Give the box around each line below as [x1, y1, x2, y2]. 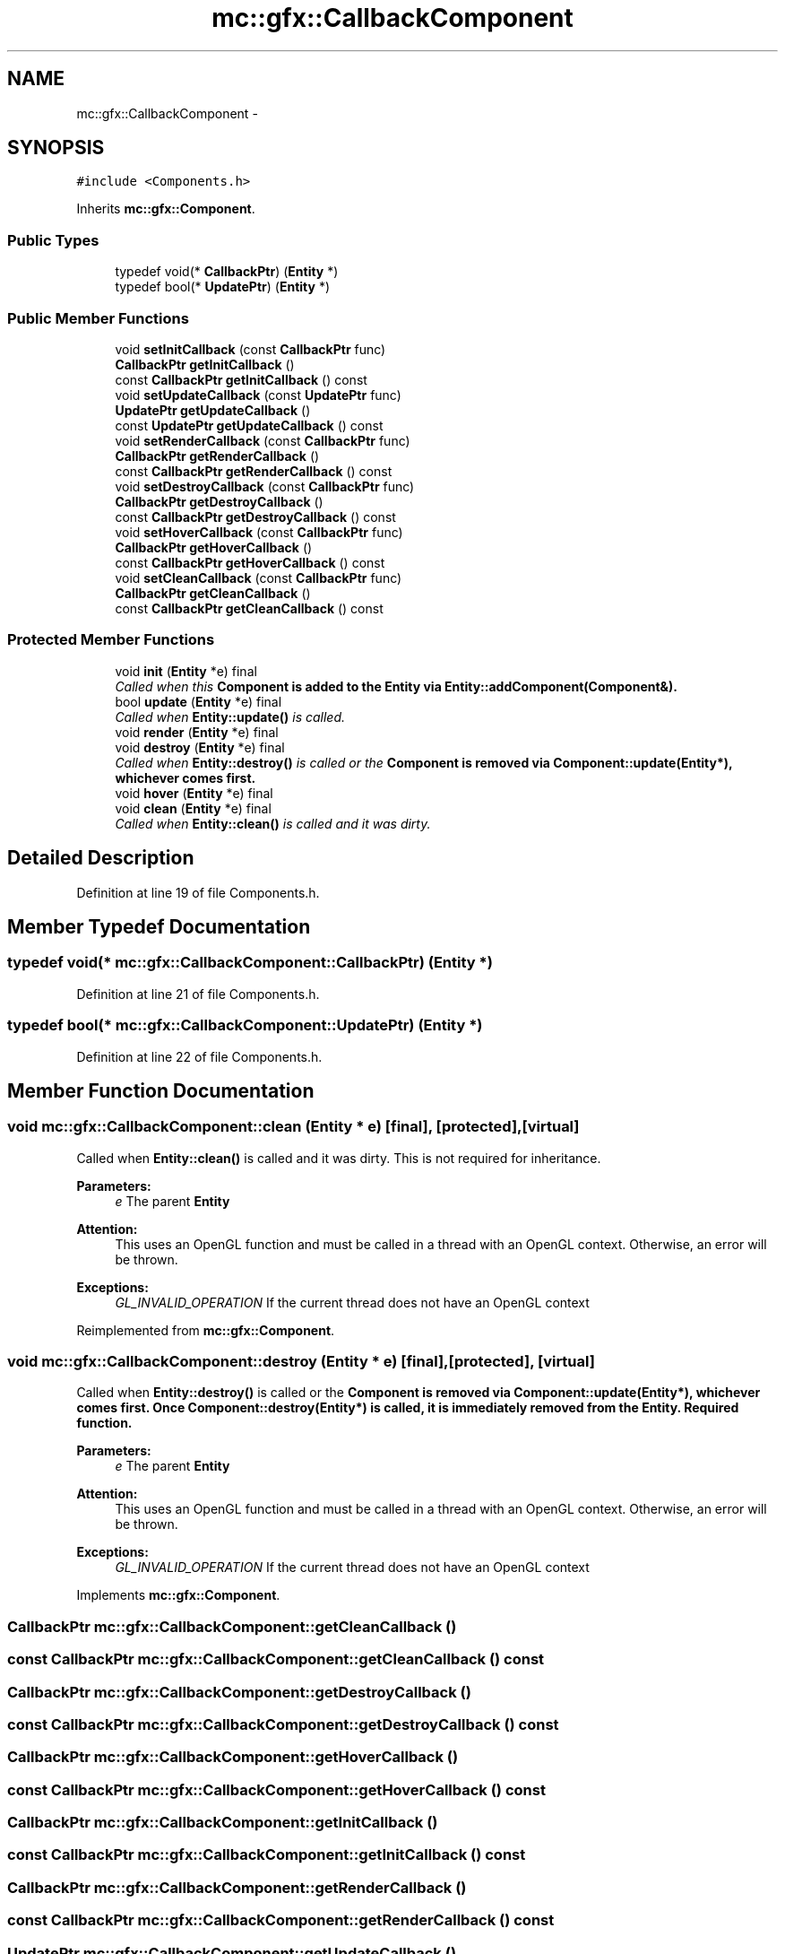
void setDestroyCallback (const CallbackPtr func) [115, 478, 415, 494]
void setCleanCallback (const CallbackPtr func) [115, 569, 402, 586]
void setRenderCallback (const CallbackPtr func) [115, 432, 410, 448]
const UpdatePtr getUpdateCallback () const [115, 417, 384, 433]
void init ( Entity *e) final [115, 663, 257, 679]
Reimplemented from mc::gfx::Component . [76, 1322, 335, 1338]
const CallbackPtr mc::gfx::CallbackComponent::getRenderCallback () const [7, 1911, 555, 1930]
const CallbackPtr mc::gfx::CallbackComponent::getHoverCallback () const [7, 1780, 546, 1799]
